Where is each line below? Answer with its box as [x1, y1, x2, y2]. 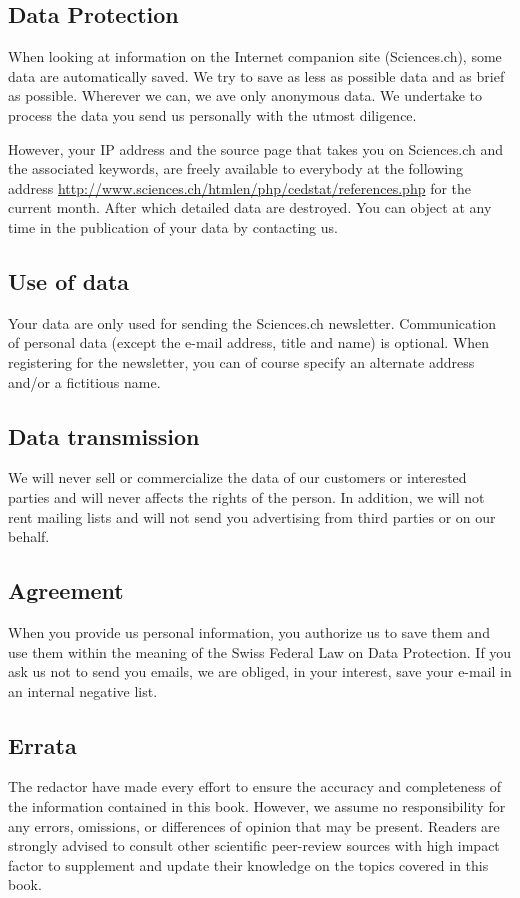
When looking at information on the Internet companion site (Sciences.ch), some [8, 46, 502, 67]
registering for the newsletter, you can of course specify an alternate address [8, 351, 475, 372]
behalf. [8, 526, 50, 547]
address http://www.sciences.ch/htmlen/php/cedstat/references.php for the [8, 177, 472, 198]
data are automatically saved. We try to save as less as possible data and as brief [8, 65, 505, 86]
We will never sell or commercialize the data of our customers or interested [8, 467, 467, 488]
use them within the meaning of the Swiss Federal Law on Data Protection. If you [8, 641, 512, 662]
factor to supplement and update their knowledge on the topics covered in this [8, 854, 489, 875]
